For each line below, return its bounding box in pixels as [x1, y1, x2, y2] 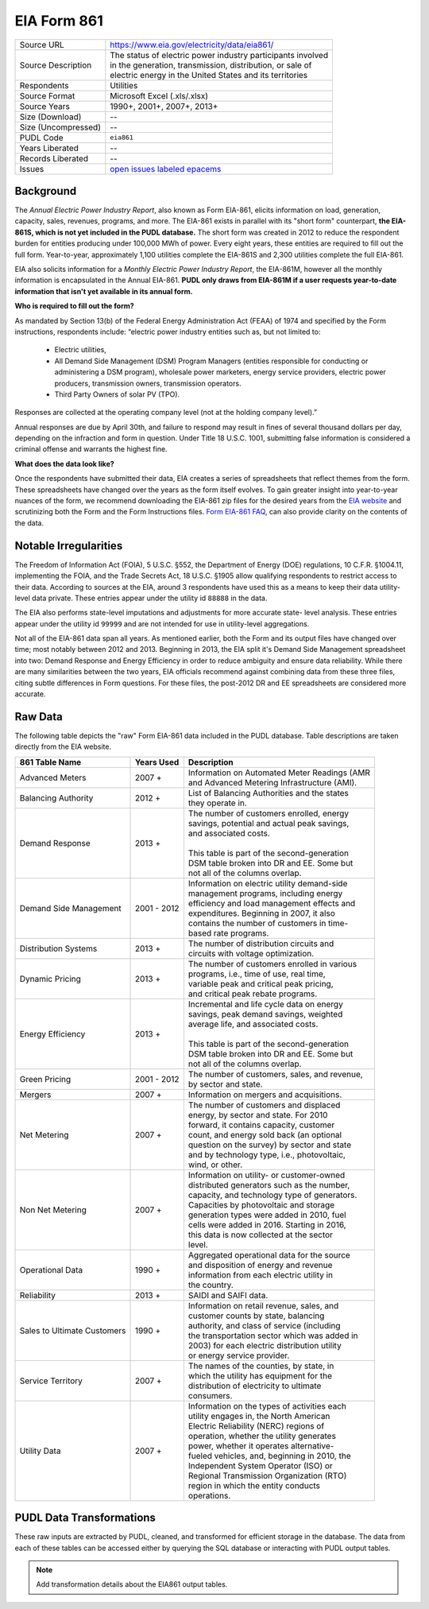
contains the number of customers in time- [187, 917, 349, 929]
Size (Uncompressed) [19, 122, 101, 133]
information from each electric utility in [187, 1269, 334, 1280]
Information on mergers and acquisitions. [187, 1089, 342, 1100]
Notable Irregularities [14, 539, 123, 552]
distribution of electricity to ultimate [187, 1380, 322, 1391]
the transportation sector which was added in [187, 1330, 358, 1341]
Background [14, 184, 77, 198]
